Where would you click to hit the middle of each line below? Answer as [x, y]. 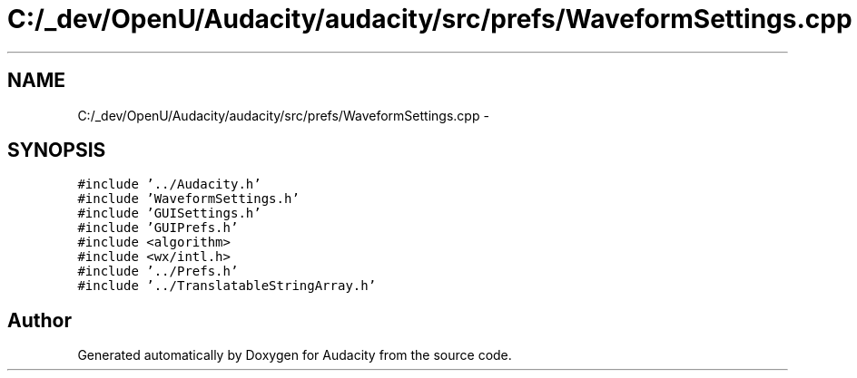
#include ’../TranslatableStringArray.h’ [227, 286]
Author [39, 320]
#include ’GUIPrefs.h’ [158, 228]
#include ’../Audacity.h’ [169, 184]
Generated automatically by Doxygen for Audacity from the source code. [295, 355]
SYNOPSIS [57, 150]
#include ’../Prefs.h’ [158, 271]
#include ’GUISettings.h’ [169, 213]
